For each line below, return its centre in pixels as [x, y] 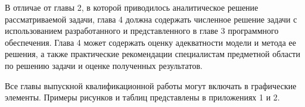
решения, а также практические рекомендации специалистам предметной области [152, 54]
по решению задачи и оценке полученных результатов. [104, 65]
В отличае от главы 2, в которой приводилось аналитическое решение [132, 7]
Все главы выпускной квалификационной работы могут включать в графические [151, 85]
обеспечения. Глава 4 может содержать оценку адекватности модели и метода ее [150, 42]
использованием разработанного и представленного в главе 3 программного [142, 31]
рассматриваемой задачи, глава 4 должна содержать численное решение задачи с [151, 19]
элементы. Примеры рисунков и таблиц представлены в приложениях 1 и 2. [142, 97]
